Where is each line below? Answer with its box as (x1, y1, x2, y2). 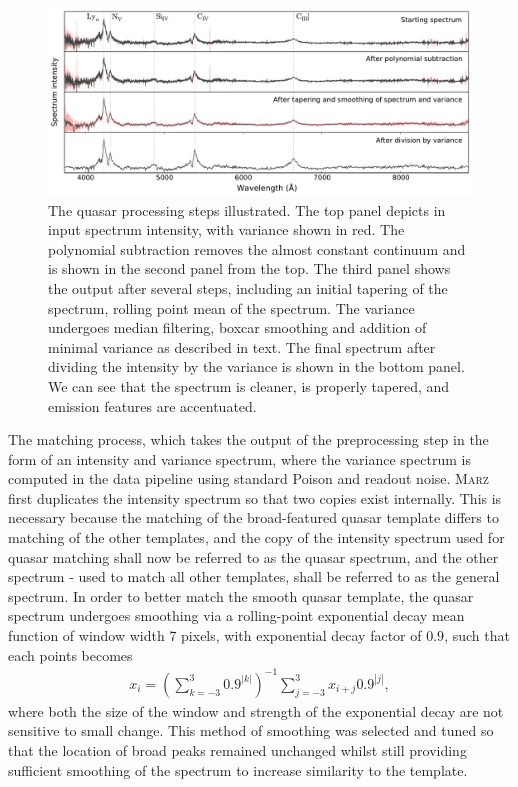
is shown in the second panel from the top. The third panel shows (48, 258, 451, 279)
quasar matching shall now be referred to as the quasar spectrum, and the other (8, 546, 499, 567)
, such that (444, 625, 510, 646)
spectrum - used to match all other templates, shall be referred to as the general (8, 566, 500, 587)
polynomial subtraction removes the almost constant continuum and (48, 238, 466, 259)
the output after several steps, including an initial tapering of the (48, 277, 448, 298)
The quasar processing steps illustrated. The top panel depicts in (48, 199, 446, 220)
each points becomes (8, 644, 133, 665)
